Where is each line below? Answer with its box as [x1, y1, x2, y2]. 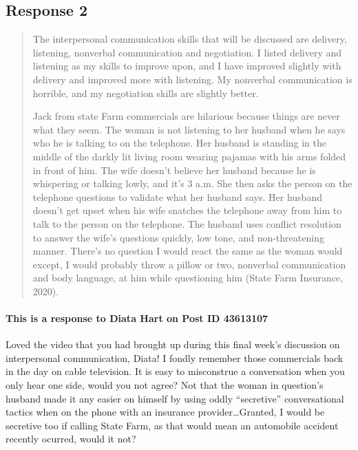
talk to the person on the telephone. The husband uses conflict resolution [32, 216, 341, 231]
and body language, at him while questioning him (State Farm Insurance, [32, 270, 344, 285]
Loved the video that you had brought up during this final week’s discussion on [6, 337, 340, 352]
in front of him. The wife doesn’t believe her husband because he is [32, 162, 316, 177]
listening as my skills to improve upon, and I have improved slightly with [32, 58, 341, 73]
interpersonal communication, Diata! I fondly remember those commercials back [6, 350, 344, 365]
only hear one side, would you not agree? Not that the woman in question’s [6, 378, 324, 392]
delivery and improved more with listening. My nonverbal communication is [32, 72, 352, 86]
